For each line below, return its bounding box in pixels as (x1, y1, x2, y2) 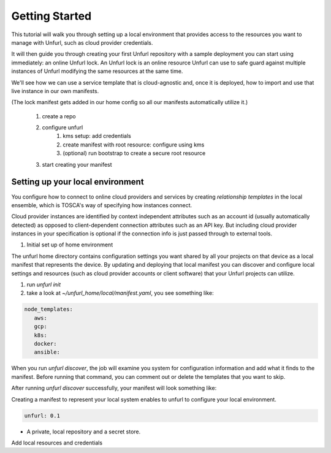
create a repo (42, 112, 76, 120)
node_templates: (24, 306, 74, 313)
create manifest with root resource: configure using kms (63, 141, 205, 148)
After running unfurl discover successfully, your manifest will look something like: (11, 384, 217, 392)
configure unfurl (42, 124, 83, 131)
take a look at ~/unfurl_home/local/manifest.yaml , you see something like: (26, 289, 214, 297)
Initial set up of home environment (26, 241, 113, 248)
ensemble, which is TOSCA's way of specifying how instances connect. (11, 201, 192, 208)
